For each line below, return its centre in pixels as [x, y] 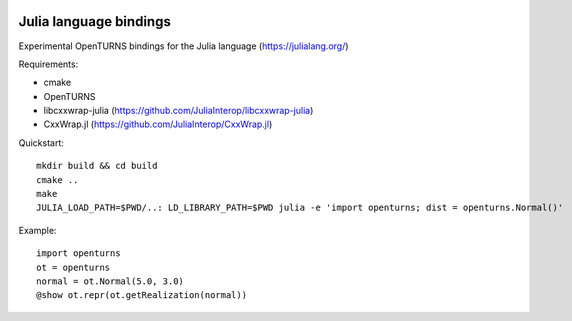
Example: [37, 230]
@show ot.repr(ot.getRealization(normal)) [142, 295]
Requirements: [48, 64]
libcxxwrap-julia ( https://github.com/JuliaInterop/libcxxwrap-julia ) [178, 111]
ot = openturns [73, 267]
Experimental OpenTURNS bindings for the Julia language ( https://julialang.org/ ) [183, 46]
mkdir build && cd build [97, 166]
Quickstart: [41, 142]
